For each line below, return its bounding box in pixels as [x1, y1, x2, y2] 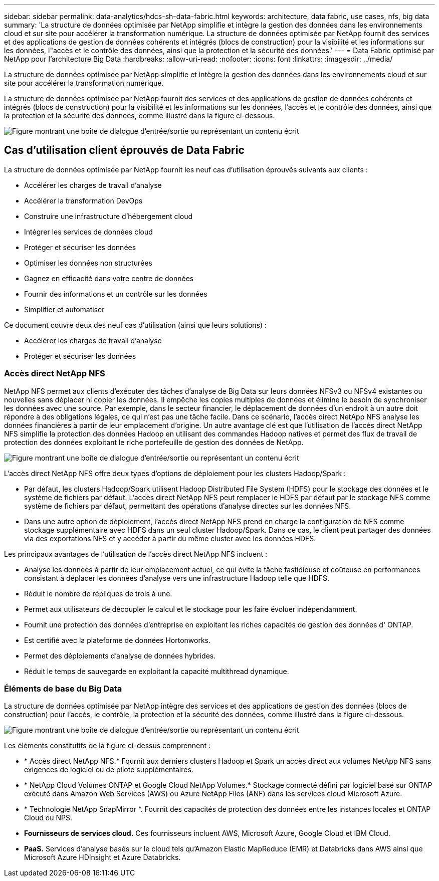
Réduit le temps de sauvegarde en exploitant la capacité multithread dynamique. [24, 667, 289, 676]
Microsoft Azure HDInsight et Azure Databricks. [24, 853, 181, 862]
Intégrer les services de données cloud [24, 227, 153, 236]
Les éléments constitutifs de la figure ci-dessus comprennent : [4, 741, 210, 750]
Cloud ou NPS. [24, 813, 72, 822]
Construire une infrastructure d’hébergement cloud [24, 211, 193, 221]
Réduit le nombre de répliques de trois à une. [24, 589, 172, 598]
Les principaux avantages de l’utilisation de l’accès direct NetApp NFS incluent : [4, 549, 268, 558]
